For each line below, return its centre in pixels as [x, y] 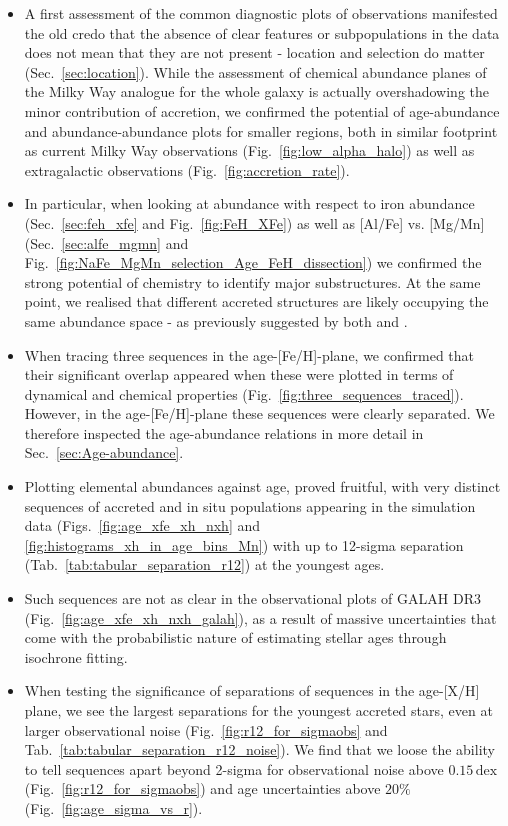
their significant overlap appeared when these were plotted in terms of [239, 374]
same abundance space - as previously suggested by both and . [216, 320]
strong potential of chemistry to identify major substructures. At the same [252, 281]
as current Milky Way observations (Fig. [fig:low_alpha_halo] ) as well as [249, 150]
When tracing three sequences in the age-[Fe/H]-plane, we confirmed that [249, 354]
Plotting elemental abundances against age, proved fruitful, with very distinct [262, 486]
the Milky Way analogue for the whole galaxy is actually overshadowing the [256, 91]
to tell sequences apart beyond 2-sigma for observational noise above [234, 768]
